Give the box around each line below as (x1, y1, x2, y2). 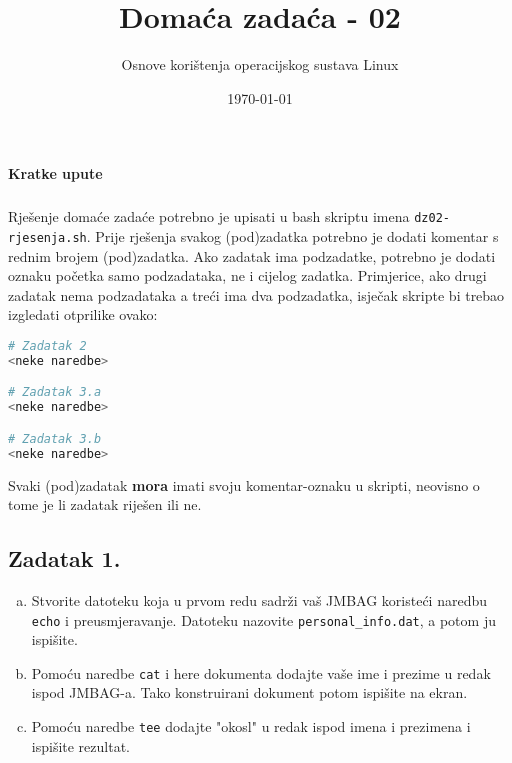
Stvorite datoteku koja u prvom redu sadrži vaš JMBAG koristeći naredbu (31, 589, 487, 610)
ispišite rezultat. (31, 735, 130, 756)
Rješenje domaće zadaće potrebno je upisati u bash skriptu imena (8, 206, 410, 227)
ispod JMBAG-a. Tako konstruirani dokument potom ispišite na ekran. (31, 682, 468, 703)
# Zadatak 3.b (8, 431, 102, 446)
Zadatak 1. (8, 543, 121, 574)
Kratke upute (8, 163, 103, 184)
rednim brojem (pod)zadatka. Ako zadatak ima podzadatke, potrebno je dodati (8, 245, 496, 266)
